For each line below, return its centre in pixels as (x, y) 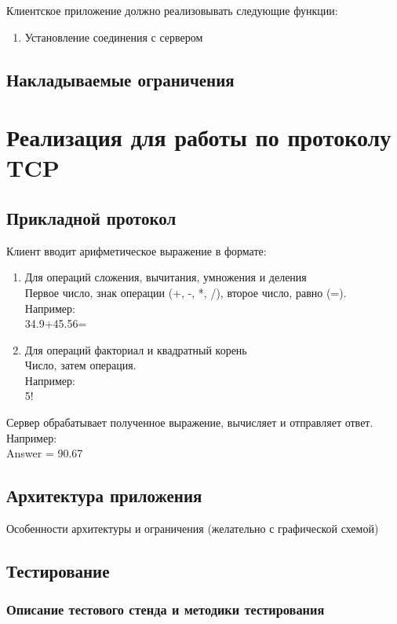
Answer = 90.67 (45, 453)
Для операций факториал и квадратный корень (136, 349)
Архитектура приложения (104, 496)
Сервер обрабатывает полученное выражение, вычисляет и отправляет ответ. (190, 422)
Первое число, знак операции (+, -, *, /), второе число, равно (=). (186, 292)
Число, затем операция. (80, 365)
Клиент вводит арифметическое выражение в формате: (137, 250)
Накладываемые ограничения (120, 79)
